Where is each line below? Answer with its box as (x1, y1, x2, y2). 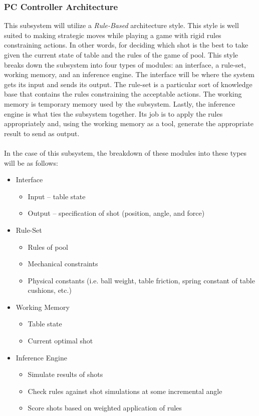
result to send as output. (4, 128, 80, 138)
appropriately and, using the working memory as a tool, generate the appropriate (4, 118, 253, 129)
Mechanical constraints (28, 258, 98, 269)
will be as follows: (4, 157, 58, 168)
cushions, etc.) (28, 285, 72, 295)
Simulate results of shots (28, 369, 103, 379)
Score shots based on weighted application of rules (28, 402, 182, 413)
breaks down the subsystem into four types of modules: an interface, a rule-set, (4, 59, 246, 70)
